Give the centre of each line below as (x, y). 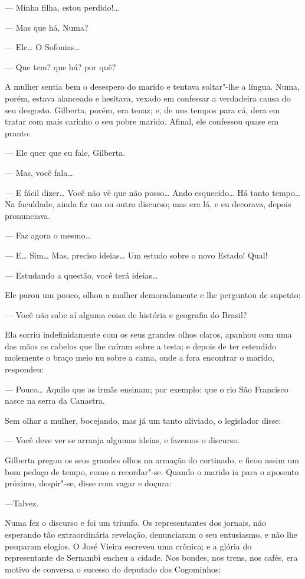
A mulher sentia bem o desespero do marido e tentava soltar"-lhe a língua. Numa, (152, 86)
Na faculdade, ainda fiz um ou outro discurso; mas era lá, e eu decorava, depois (148, 204)
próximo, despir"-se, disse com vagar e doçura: (88, 483)
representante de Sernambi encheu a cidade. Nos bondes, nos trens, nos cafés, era (151, 557)
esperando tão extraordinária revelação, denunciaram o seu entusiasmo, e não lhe (151, 534)
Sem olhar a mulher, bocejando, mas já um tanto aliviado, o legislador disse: (143, 420)
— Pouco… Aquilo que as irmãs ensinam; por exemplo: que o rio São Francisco (147, 389)
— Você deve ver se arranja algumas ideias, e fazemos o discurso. (122, 440)
